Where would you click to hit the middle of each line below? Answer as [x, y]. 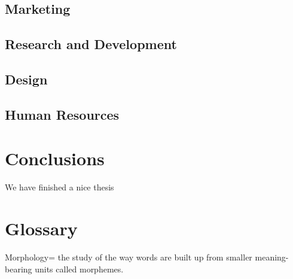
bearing [19, 269]
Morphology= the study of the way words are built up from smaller [129, 257]
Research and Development [91, 44]
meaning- [272, 257]
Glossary [41, 228]
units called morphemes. [79, 269]
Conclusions [55, 158]
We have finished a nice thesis [59, 187]
